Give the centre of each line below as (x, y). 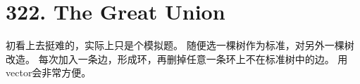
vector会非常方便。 (49, 72)
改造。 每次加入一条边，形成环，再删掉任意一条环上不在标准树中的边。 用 (177, 58)
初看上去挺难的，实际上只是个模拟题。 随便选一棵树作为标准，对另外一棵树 (180, 45)
